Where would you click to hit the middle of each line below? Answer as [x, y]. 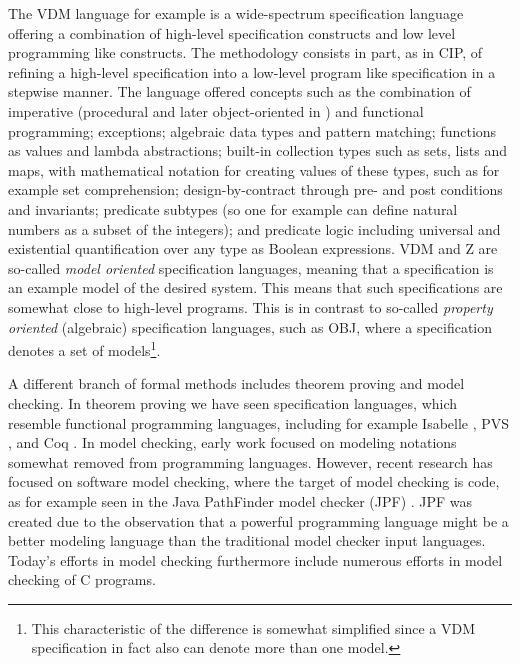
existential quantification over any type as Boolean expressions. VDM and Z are [253, 248]
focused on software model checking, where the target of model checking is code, [254, 481]
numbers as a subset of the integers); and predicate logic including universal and [254, 228]
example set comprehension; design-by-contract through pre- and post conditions [255, 189]
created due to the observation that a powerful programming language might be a [258, 520]
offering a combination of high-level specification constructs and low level [232, 32]
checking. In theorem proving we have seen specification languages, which [233, 402]
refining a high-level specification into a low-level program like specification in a [252, 71]
